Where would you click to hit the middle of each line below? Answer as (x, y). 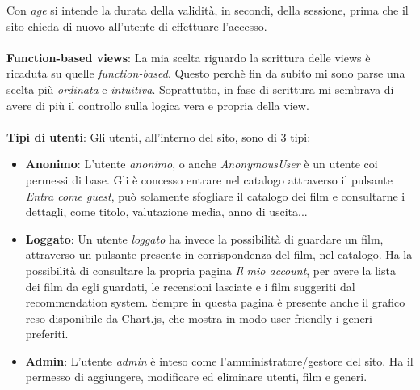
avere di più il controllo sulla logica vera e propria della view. (158, 105)
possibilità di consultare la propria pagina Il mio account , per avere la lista (210, 270)
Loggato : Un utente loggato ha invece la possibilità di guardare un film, (204, 238)
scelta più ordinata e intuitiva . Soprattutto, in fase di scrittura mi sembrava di (200, 89)
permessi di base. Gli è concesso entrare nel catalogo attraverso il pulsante (209, 179)
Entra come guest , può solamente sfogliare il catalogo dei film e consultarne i (215, 195)
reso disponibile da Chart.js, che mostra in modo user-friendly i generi (199, 318)
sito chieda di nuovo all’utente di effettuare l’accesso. (137, 25)
